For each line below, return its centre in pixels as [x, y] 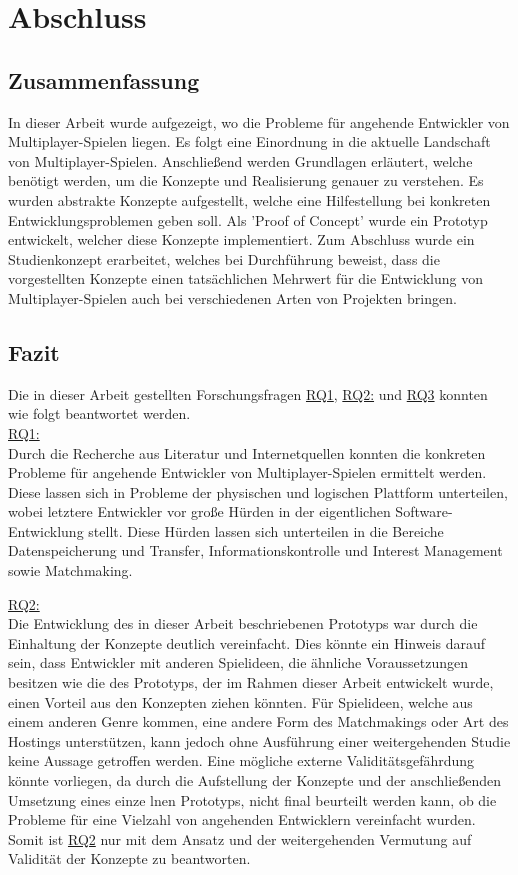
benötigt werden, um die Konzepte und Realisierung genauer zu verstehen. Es [246, 180]
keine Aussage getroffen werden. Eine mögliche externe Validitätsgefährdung [241, 760]
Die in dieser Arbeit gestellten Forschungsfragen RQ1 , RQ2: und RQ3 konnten [248, 393]
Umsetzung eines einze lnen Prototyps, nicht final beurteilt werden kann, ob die [252, 799]
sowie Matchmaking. [70, 570]
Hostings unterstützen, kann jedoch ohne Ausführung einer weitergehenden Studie [259, 740]
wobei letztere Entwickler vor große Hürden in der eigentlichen [199, 511]
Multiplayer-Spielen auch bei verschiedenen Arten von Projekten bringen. [232, 297]
